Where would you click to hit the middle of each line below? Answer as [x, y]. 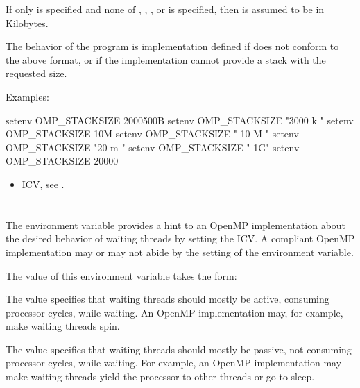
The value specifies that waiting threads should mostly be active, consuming [168, 299]
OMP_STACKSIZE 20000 [62, 161]
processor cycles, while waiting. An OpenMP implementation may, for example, [174, 312]
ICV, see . [43, 184]
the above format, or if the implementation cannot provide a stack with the [166, 59]
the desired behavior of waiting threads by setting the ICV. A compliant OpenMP [180, 238]
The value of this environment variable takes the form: [121, 275]
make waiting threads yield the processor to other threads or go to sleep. [160, 377]
